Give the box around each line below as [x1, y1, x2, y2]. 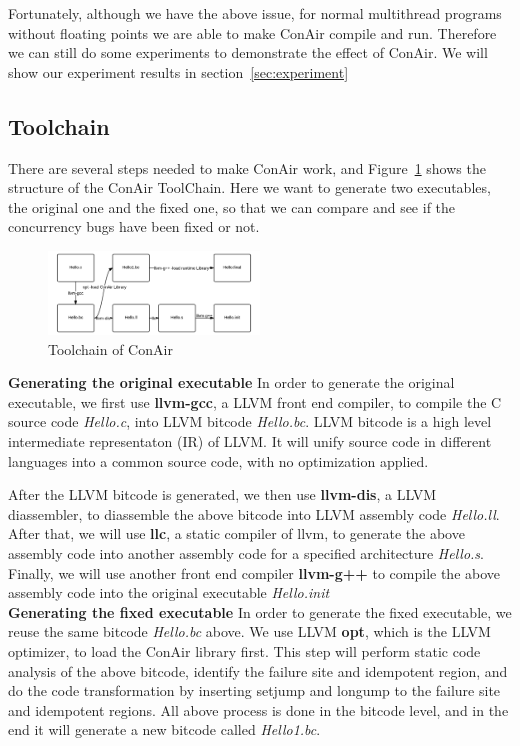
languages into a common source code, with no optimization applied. [8, 450, 429, 471]
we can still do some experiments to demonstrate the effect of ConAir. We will [8, 42, 488, 63]
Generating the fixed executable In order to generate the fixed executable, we [8, 601, 512, 622]
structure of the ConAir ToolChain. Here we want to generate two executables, [8, 177, 491, 198]
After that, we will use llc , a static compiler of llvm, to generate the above [8, 523, 465, 544]
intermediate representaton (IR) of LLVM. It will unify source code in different [8, 430, 492, 451]
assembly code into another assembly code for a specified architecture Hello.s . [8, 542, 485, 563]
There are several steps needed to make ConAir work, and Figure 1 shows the [8, 157, 486, 178]
